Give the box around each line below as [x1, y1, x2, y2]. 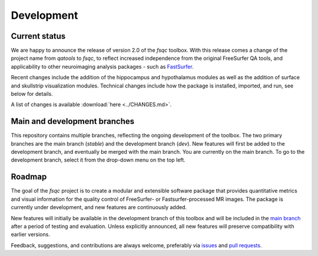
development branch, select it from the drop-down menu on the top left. [11, 156, 185, 164]
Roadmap [11, 172, 47, 182]
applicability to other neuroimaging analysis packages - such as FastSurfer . [11, 63, 194, 70]
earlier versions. [11, 231, 50, 238]
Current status [11, 31, 66, 41]
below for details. [11, 90, 53, 97]
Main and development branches [11, 116, 135, 126]
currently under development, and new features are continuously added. [11, 204, 187, 211]
